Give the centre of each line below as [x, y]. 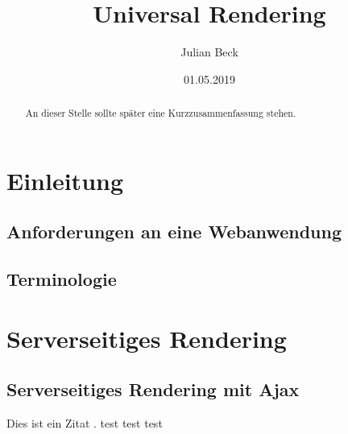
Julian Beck [209, 52]
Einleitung [65, 180]
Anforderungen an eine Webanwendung [174, 231]
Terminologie [62, 279]
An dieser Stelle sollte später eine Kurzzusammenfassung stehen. [161, 113]
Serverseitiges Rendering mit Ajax [153, 389]
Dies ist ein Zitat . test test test [85, 423]
